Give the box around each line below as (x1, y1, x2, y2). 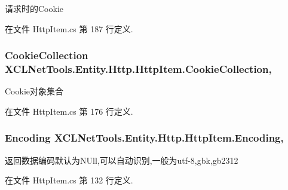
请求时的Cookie (5, 2, 63, 14)
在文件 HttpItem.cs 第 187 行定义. (5, 22, 133, 35)
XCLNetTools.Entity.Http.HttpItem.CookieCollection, (5, 62, 272, 76)
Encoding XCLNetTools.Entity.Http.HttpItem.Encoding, (5, 130, 284, 145)
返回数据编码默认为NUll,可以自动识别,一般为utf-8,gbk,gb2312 (5, 154, 238, 166)
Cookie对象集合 (5, 85, 63, 97)
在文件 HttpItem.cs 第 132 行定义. (5, 174, 133, 186)
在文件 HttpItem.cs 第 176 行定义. (5, 105, 133, 117)
